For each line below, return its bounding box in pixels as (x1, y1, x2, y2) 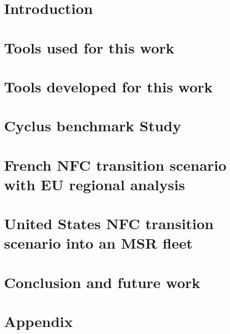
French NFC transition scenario (4, 154, 226, 175)
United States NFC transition (4, 213, 214, 234)
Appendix (4, 311, 73, 332)
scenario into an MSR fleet (4, 233, 193, 253)
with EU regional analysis (4, 174, 185, 194)
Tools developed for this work (4, 76, 213, 96)
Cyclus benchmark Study (4, 115, 181, 136)
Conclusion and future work (4, 272, 200, 292)
